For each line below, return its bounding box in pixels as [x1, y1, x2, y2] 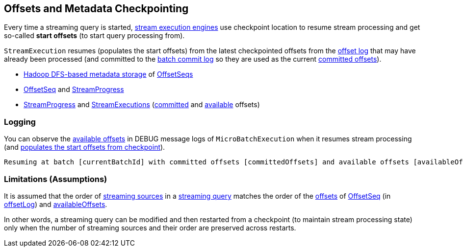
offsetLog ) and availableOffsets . [4, 200, 107, 208]
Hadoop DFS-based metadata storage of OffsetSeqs [24, 70, 193, 79]
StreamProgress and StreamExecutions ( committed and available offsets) [24, 100, 260, 109]
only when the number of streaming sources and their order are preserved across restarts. [4, 223, 296, 232]
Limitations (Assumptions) [4, 174, 107, 184]
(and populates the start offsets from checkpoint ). [4, 143, 165, 152]
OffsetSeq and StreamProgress [24, 85, 124, 94]
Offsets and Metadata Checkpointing [4, 2, 189, 15]
